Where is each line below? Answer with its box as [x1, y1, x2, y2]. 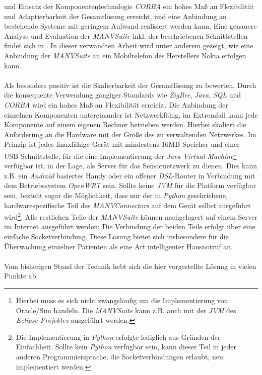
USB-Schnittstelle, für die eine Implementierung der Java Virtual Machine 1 [4, 149, 237, 161]
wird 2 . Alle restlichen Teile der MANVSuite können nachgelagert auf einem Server [4, 210, 257, 222]
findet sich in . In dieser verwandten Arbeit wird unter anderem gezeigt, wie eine [4, 40, 253, 51]
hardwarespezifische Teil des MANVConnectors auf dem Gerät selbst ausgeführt [4, 200, 251, 210]
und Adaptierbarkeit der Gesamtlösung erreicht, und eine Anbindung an [4, 11, 227, 21]
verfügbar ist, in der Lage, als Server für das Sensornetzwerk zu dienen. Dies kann [4, 160, 257, 171]
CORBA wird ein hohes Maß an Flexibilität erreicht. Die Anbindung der [4, 99, 228, 110]
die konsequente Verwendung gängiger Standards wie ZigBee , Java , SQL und [4, 89, 241, 100]
